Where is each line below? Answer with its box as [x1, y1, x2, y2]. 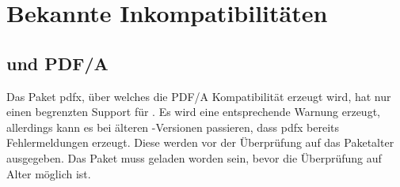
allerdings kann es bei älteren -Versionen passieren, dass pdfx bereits [6, 118, 340, 135]
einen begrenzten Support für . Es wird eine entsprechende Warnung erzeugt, [6, 103, 380, 120]
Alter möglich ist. [6, 165, 91, 181]
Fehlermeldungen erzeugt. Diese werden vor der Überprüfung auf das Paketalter [6, 134, 394, 151]
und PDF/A [6, 50, 109, 75]
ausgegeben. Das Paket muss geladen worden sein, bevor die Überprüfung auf [6, 149, 382, 166]
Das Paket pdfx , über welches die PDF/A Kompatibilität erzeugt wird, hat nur [6, 88, 391, 104]
